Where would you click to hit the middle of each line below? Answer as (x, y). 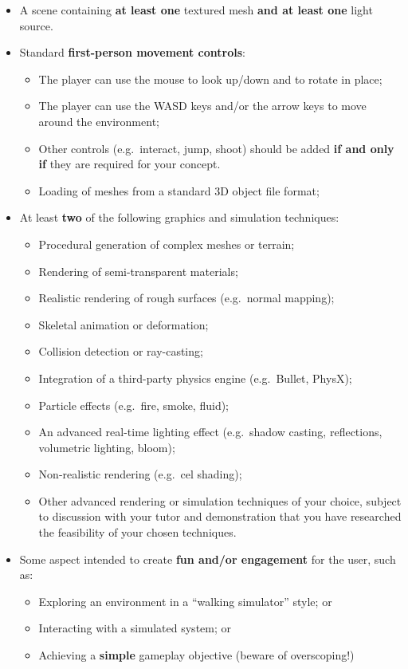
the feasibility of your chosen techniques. (137, 532)
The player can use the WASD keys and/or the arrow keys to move (202, 106)
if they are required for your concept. (129, 164)
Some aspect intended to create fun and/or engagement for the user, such (208, 559)
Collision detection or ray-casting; (121, 351)
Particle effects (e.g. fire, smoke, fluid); (133, 405)
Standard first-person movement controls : (132, 52)
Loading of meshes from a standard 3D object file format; (179, 190)
